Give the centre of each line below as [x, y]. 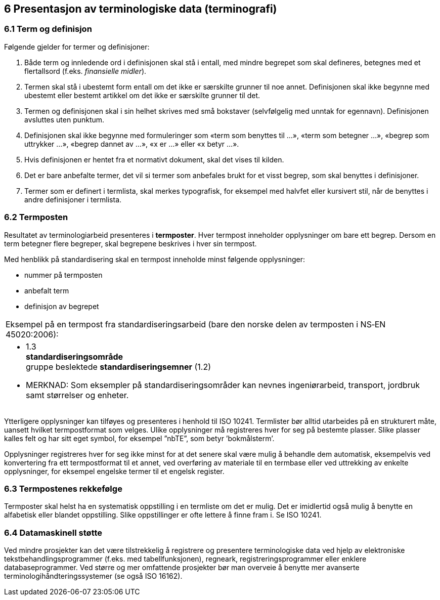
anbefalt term [47, 290]
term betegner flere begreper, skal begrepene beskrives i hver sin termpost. [130, 243]
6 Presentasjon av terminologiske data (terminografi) [141, 9]
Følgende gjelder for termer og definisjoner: [77, 47]
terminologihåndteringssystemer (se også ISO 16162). [93, 576]
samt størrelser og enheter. [77, 395]
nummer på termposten [63, 275]
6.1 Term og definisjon [48, 29]
